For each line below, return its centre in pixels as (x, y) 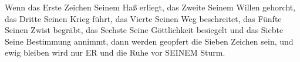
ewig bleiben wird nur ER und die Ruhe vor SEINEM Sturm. (115, 52)
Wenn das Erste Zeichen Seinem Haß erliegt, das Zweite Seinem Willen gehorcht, (150, 7)
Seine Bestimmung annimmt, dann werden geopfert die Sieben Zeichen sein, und (149, 41)
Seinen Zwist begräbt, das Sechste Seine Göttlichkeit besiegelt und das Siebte (144, 30)
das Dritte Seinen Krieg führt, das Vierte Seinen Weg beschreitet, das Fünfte (143, 18)
